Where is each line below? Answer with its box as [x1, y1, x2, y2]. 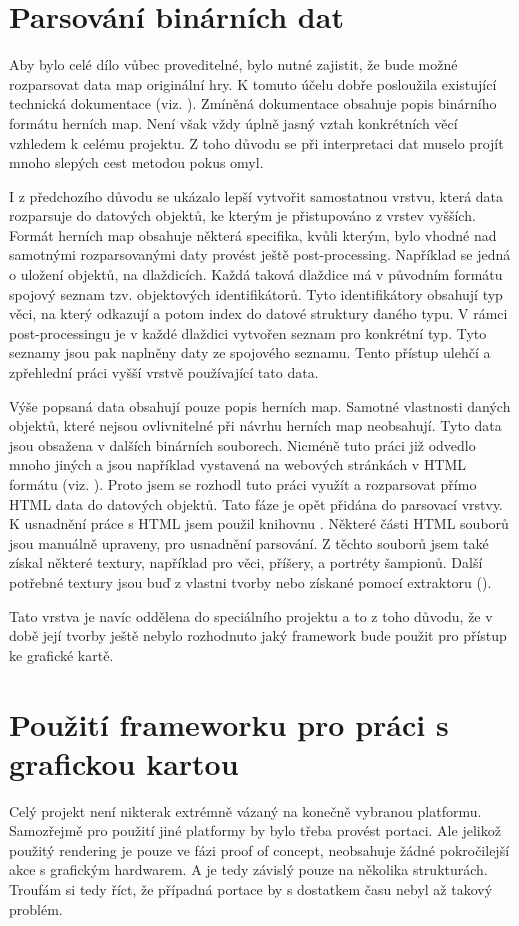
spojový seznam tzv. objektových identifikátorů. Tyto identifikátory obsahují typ [9, 283, 503, 304]
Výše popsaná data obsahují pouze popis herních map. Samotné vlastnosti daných [9, 395, 511, 416]
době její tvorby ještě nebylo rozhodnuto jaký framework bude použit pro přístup [9, 625, 507, 646]
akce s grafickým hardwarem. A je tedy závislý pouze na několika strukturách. [9, 859, 488, 880]
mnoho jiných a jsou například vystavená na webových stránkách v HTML [9, 454, 467, 475]
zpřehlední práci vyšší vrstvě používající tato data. [9, 362, 319, 383]
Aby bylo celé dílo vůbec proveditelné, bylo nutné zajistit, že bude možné [9, 54, 458, 75]
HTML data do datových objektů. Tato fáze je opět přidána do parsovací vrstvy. [9, 493, 504, 514]
